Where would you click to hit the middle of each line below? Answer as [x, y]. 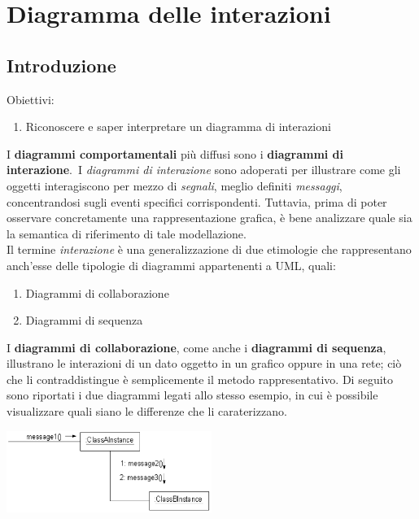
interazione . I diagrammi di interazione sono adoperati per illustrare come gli [204, 170]
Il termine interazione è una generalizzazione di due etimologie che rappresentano [209, 249]
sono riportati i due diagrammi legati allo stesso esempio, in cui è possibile [192, 395]
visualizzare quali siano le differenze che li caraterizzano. [147, 411]
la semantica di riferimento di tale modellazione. [127, 233]
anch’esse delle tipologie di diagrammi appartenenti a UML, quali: [171, 265]
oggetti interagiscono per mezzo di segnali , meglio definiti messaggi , [175, 185]
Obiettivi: [31, 99]
